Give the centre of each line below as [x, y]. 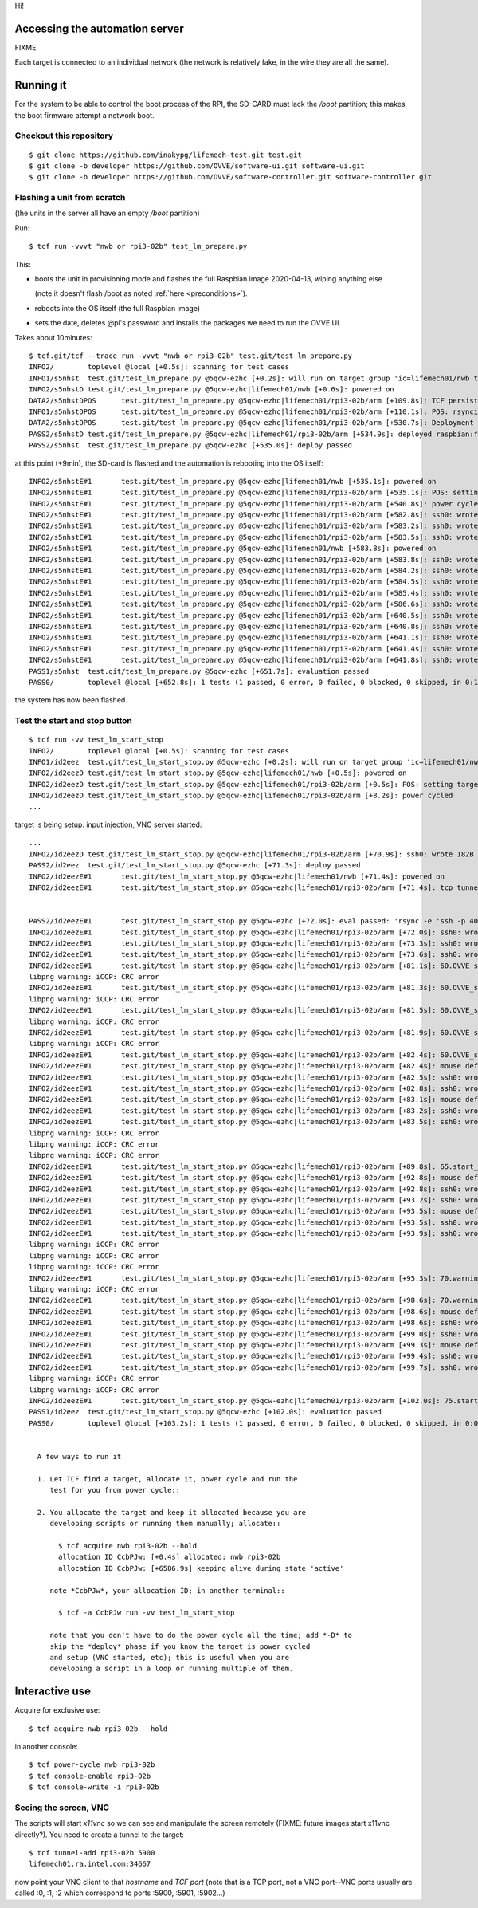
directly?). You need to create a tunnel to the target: [100, 1835]
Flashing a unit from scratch [70, 198]
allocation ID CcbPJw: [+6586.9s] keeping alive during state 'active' [201, 1568]
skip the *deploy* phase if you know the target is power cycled [180, 1646]
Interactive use [53, 1692]
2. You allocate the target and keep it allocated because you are [172, 1512]
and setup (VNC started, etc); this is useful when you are [170, 1657]
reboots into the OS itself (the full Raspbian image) [118, 308]
